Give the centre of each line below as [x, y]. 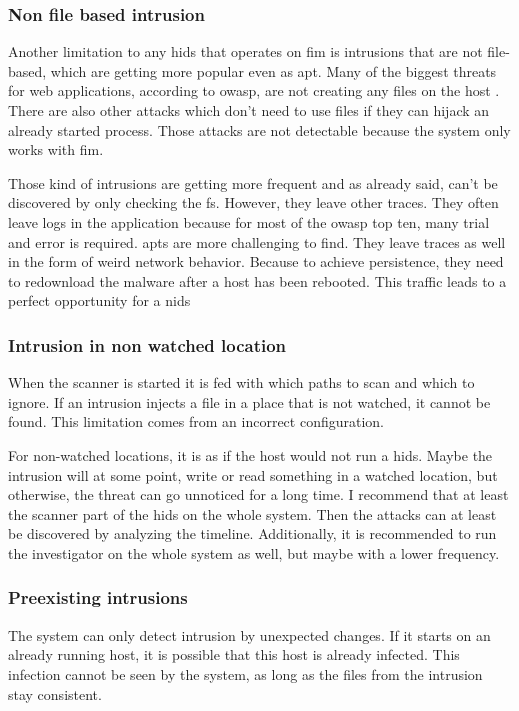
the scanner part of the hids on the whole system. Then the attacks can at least [252, 513]
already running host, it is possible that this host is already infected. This [234, 654]
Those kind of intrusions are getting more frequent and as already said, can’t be [253, 182]
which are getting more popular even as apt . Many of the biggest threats [273, 70]
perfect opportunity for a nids [99, 300]
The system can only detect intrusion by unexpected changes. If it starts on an [249, 634]
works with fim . [56, 149]
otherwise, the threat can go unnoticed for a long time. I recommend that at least [258, 494]
